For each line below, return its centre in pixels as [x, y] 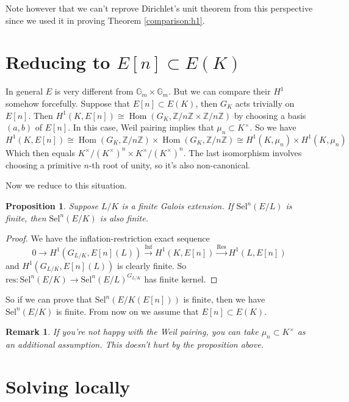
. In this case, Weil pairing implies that [141, 127]
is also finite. [124, 217]
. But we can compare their [219, 91]
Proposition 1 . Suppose [52, 206]
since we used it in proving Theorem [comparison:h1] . [105, 20]
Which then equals [41, 152]
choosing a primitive [43, 164]
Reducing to [58, 62]
